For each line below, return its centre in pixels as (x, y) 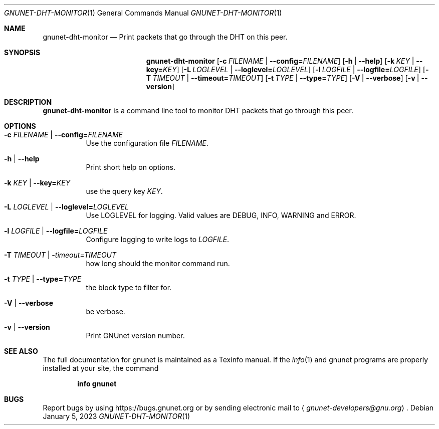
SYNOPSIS (22, 52)
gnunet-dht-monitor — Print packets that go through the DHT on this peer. (165, 37)
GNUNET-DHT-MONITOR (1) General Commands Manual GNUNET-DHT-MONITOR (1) (143, 13)
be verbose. (105, 311)
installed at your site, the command (101, 368)
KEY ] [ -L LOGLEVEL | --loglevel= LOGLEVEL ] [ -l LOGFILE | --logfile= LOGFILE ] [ (294, 69)
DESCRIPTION (28, 102)
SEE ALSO (21, 351)
